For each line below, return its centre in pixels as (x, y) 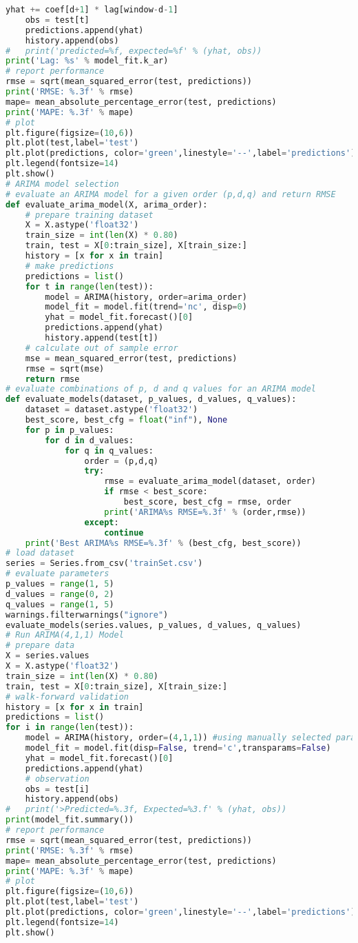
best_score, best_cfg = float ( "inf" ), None (126, 420)
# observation (57, 779)
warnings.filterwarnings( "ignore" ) (87, 615)
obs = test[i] (57, 789)
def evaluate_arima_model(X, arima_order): (107, 204)
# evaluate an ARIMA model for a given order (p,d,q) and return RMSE (171, 194)
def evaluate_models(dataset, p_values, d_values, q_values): (151, 399)
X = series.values (48, 656)
